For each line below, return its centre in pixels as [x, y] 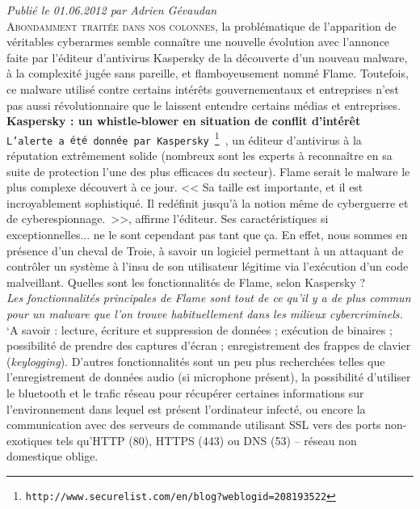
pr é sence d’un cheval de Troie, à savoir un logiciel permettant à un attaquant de [205, 250]
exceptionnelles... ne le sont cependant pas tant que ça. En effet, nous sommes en [207, 235]
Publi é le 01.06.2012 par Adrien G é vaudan [112, 10]
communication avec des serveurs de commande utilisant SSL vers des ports [194, 425]
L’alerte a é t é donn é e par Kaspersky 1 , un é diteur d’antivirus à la [184, 138]
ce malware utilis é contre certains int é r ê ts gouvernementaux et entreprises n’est [203, 88]
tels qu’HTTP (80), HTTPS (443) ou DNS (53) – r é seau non [206, 440]
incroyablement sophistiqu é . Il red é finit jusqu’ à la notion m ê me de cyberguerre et [208, 202]
